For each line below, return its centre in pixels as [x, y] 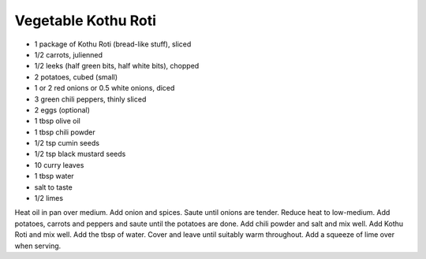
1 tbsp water [54, 176]
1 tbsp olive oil [57, 121]
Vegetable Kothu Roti [86, 20]
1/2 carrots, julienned [68, 54]
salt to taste [53, 187]
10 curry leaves [59, 165]
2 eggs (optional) [62, 109]
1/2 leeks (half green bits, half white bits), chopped [117, 66]
